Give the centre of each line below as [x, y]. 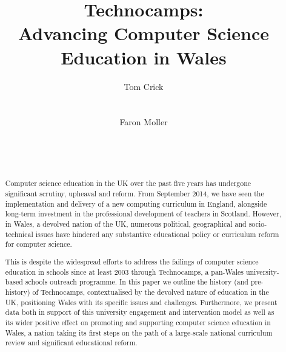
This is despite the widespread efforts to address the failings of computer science [132, 261]
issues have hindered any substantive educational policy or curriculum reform [157, 234]
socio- [258, 224]
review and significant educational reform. [71, 343]
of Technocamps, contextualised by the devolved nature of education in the [151, 292]
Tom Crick [144, 86]
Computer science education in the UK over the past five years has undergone [128, 183]
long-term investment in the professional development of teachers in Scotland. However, [143, 214]
